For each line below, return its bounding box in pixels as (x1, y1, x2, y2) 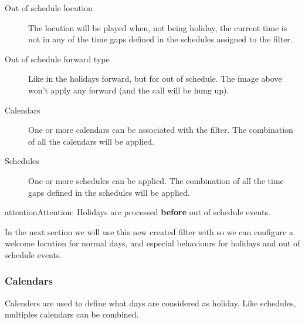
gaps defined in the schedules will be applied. (28, 186, 190, 198)
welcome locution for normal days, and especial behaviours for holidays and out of (5, 237, 300, 249)
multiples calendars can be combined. (5, 308, 139, 320)
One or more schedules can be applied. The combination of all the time (28, 174, 284, 186)
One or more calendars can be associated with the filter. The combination (28, 123, 293, 136)
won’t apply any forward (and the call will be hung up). (28, 83, 229, 96)
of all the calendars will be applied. (28, 135, 154, 147)
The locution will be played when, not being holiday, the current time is (28, 21, 287, 34)
